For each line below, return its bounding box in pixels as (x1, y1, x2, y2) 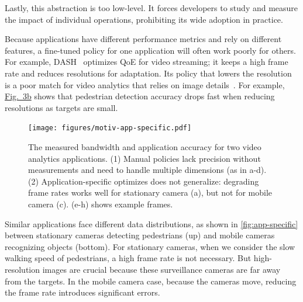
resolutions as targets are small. (5, 101, 118, 113)
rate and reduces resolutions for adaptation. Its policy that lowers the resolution (5, 67, 292, 79)
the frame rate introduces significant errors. (5, 286, 160, 298)
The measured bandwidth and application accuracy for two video (28, 141, 261, 152)
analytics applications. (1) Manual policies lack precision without (28, 152, 261, 164)
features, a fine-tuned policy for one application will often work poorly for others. (5, 44, 296, 56)
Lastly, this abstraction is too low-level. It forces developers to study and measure (5, 2, 298, 13)
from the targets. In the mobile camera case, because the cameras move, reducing (5, 275, 297, 287)
